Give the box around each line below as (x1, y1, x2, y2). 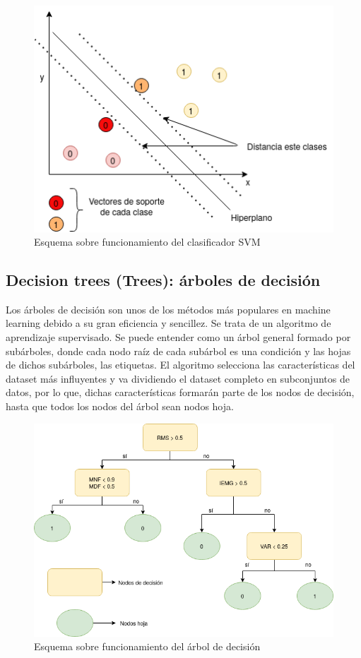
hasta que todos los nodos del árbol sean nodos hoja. (6, 399, 234, 414)
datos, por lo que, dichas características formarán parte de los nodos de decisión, (6, 385, 355, 400)
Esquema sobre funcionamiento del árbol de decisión (34, 639, 261, 654)
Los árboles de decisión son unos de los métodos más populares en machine (6, 301, 331, 316)
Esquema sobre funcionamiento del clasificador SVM (34, 234, 261, 249)
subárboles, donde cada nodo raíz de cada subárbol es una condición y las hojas (6, 343, 351, 358)
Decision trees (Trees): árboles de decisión (6, 269, 321, 291)
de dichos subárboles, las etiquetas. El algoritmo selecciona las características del (6, 357, 355, 372)
